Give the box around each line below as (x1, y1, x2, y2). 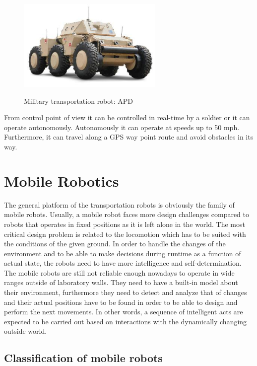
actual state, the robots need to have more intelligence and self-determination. (4, 258, 242, 268)
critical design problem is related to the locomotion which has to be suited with (4, 228, 246, 239)
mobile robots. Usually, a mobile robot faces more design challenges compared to (4, 209, 250, 220)
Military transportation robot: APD (24, 95, 133, 106)
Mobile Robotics (4, 170, 119, 191)
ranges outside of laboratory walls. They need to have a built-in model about (4, 277, 238, 288)
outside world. (4, 326, 47, 336)
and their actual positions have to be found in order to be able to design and (4, 296, 238, 307)
